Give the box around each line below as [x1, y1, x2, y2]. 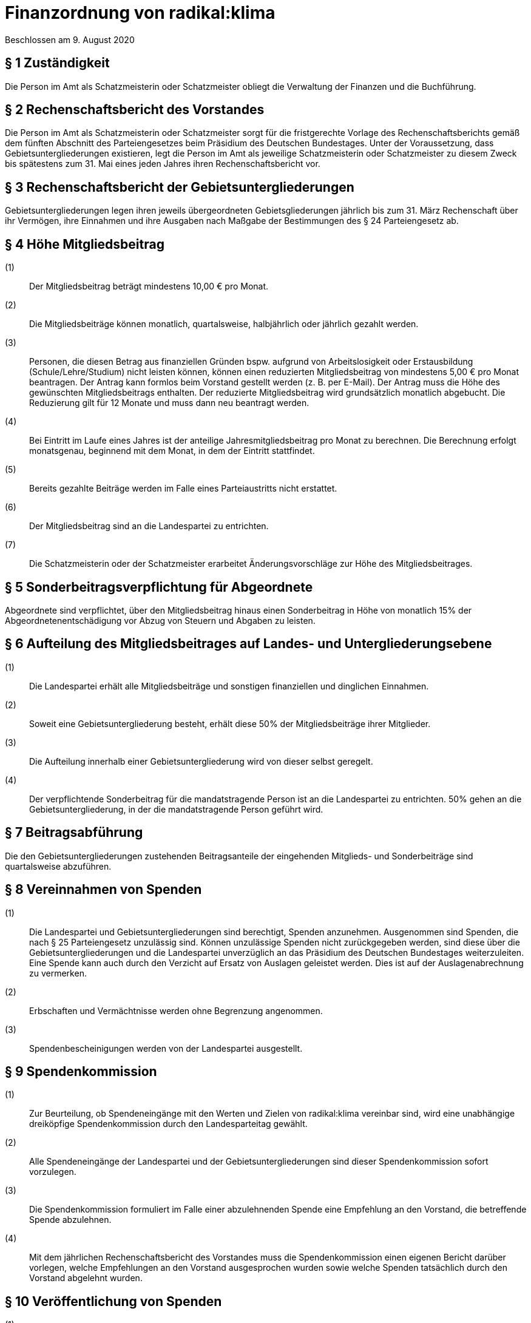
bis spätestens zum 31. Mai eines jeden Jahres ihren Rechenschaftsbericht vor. [5, 158, 320, 169]
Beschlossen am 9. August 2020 [5, 34, 135, 45]
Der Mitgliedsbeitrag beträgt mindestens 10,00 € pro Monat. [29, 281, 269, 292]
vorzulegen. [29, 1166, 76, 1177]
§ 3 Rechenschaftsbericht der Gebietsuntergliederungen [5, 179, 354, 195]
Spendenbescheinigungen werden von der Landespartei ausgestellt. [29, 1043, 303, 1054]
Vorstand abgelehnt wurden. [29, 1273, 143, 1284]
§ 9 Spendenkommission [5, 1063, 157, 1079]
